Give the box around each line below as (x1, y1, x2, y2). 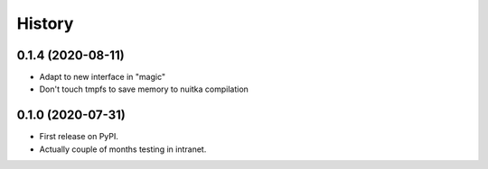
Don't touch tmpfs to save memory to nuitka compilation (39, 84, 249, 94)
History (16, 13, 74, 33)
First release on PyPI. (39, 131, 119, 142)
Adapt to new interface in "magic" (39, 72, 166, 83)
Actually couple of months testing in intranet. (39, 144, 207, 155)
